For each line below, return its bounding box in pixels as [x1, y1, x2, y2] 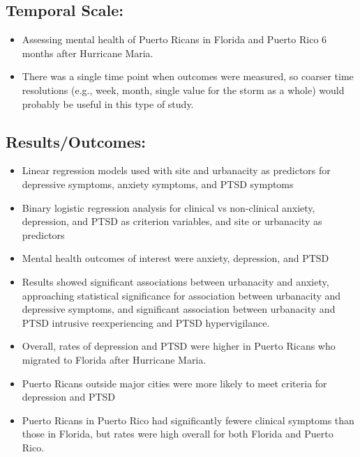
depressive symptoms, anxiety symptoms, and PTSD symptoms [22, 176, 294, 191]
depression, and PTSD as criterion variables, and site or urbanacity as [22, 214, 322, 228]
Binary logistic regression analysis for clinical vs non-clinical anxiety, [22, 200, 315, 215]
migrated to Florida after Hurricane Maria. [22, 352, 207, 366]
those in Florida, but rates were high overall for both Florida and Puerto [22, 426, 333, 441]
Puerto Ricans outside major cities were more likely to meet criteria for [22, 375, 327, 390]
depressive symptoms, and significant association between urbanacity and [22, 302, 336, 316]
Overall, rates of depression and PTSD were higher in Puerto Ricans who [22, 339, 336, 353]
